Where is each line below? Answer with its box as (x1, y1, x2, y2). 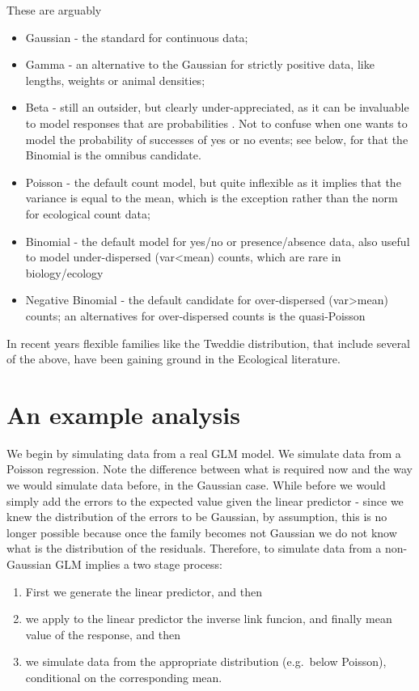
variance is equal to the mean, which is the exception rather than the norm (25, 189, 398, 206)
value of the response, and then (25, 625, 180, 642)
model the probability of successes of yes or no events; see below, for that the (25, 130, 408, 147)
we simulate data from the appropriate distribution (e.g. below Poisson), (25, 653, 387, 670)
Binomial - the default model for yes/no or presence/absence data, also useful (25, 232, 410, 249)
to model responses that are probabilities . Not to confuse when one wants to (25, 114, 408, 131)
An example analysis (6, 397, 240, 430)
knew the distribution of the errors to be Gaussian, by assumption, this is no (6, 508, 387, 525)
